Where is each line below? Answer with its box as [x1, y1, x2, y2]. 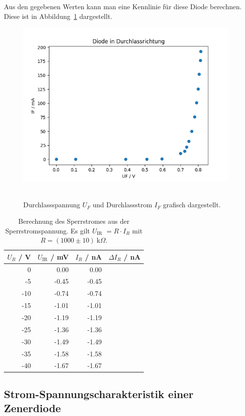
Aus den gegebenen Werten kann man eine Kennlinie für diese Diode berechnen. [4, 1, 242, 11]
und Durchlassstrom [92, 200, 153, 210]
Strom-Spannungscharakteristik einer [4, 386, 194, 401]
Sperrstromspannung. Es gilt [5, 225, 90, 235]
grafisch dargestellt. [163, 200, 221, 210]
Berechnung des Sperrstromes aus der [18, 216, 130, 226]
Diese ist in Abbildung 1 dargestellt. [4, 11, 112, 21]
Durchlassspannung [23, 200, 80, 210]
